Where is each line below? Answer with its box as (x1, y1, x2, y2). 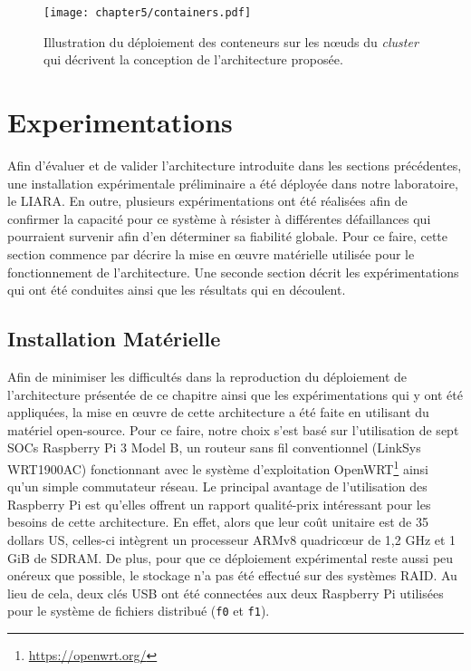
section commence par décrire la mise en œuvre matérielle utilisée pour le (7, 244, 415, 263)
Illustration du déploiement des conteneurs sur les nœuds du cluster (43, 32, 418, 51)
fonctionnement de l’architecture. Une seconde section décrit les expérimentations (7, 262, 459, 281)
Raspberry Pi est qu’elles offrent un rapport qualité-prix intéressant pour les (7, 494, 431, 513)
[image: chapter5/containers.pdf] (43, 6, 252, 19)
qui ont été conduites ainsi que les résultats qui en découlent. (7, 280, 346, 299)
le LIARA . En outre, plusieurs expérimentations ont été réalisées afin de (7, 191, 408, 210)
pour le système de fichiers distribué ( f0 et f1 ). (7, 601, 270, 620)
